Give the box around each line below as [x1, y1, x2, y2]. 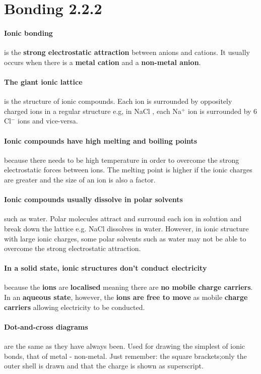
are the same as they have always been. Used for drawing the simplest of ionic [4, 341, 245, 351]
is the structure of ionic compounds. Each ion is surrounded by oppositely [4, 96, 232, 106]
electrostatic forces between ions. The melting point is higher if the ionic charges [4, 164, 252, 175]
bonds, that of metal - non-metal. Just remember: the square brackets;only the [4, 350, 247, 361]
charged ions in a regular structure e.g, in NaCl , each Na [4, 105, 181, 116]
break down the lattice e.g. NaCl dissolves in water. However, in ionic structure [4, 223, 249, 233]
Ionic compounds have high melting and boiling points [4, 135, 198, 146]
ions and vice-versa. [18, 115, 78, 126]
